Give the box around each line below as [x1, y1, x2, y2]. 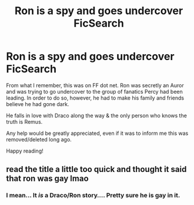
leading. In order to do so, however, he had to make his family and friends [6, 94, 184, 101]
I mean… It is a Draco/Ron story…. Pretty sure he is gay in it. [6, 191, 180, 200]
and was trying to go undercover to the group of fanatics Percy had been [6, 88, 183, 95]
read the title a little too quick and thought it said [6, 164, 187, 174]
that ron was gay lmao [6, 174, 89, 184]
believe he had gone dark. [6, 100, 69, 107]
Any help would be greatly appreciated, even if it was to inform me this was [6, 130, 189, 137]
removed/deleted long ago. [6, 135, 72, 143]
